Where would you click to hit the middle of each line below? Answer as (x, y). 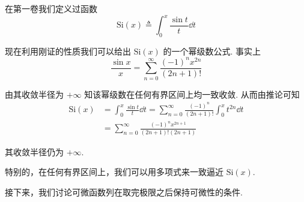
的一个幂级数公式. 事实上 (212, 51)
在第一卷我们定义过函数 (51, 8)
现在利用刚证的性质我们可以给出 (68, 51)
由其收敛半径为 (34, 94)
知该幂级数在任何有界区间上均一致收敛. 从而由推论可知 (192, 94)
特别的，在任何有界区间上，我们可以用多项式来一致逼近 (114, 172)
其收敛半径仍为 (34, 151)
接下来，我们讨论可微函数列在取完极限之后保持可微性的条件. (124, 192)
